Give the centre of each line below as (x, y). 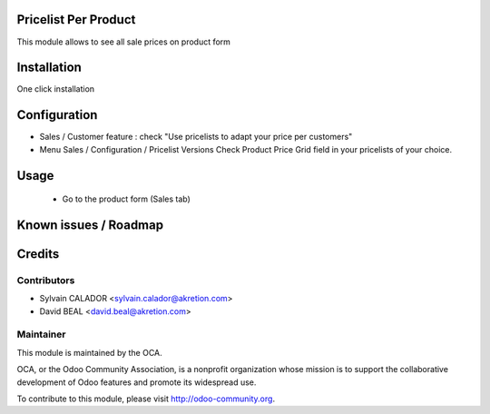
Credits (38, 254)
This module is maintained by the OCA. (89, 352)
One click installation (56, 89)
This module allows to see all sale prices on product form (124, 42)
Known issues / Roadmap (90, 225)
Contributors (46, 280)
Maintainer (41, 334)
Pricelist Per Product (76, 20)
